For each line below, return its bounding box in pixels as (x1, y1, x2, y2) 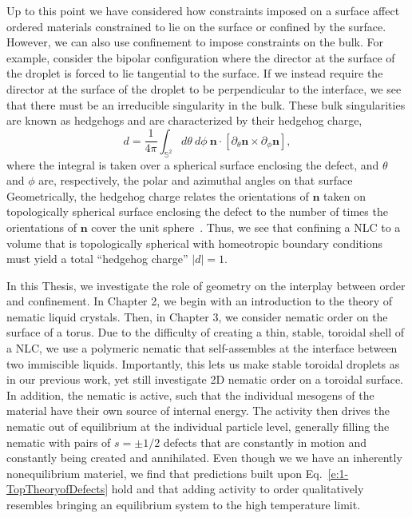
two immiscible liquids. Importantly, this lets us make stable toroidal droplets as (6, 355, 400, 372)
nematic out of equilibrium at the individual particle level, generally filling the (6, 418, 390, 435)
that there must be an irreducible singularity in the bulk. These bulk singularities (6, 96, 406, 113)
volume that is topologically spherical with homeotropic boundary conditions (6, 234, 382, 251)
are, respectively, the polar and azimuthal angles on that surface (38, 172, 353, 189)
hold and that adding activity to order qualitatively (111, 480, 364, 497)
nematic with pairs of (6, 433, 111, 450)
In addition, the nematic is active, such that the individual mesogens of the (6, 386, 374, 403)
